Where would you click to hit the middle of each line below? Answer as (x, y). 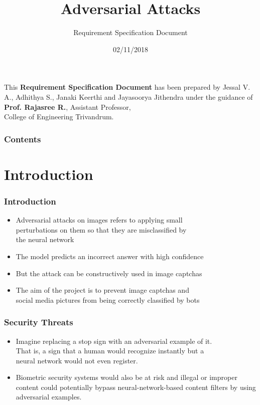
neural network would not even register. (77, 360)
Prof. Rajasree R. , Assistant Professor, (68, 107)
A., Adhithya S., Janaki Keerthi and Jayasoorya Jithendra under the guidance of (128, 96)
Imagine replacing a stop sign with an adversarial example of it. (114, 341)
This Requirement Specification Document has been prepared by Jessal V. (127, 87)
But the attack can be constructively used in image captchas (109, 273)
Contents (23, 139)
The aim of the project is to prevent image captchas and (102, 290)
